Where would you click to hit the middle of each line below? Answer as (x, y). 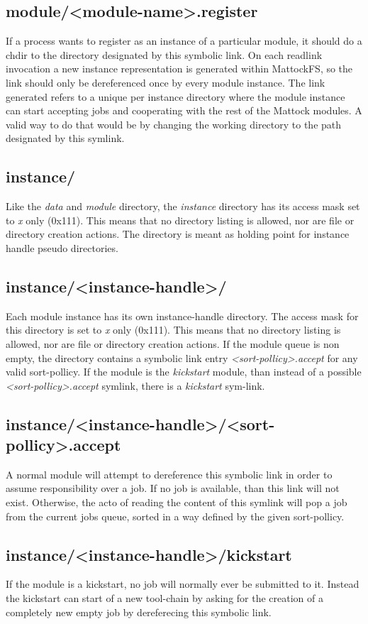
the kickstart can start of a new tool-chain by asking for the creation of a (165, 598)
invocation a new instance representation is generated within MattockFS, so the (179, 69)
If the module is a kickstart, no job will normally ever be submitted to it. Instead (183, 584)
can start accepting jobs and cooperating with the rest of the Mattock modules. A (184, 110)
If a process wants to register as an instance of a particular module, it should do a (184, 41)
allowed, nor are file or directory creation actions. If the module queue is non (173, 343)
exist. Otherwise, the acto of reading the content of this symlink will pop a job (177, 502)
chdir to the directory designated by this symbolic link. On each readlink (164, 54)
